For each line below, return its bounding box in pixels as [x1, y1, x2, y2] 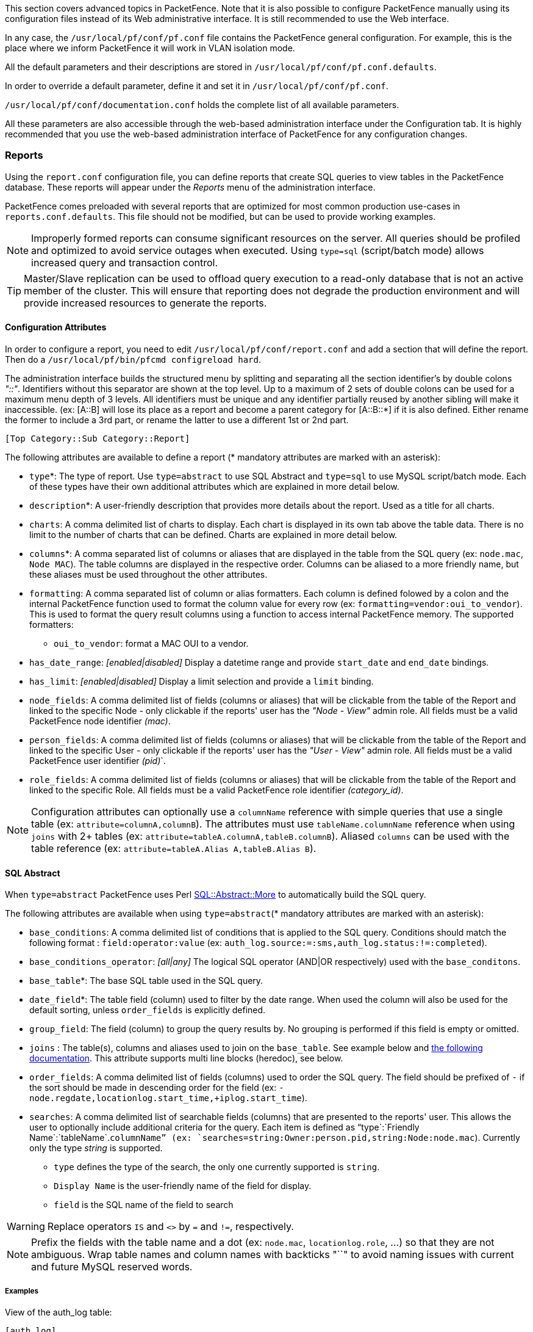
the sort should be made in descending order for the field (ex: [29, 1082, 277, 1093]
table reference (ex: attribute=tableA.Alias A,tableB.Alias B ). [31, 842, 317, 854]
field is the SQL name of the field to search [54, 1199, 234, 1210]
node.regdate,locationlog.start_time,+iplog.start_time [29, 1093, 302, 1104]
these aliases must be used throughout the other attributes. [29, 569, 268, 580]
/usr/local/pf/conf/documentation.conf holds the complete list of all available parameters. [5, 100, 399, 110]
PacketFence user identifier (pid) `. [29, 755, 166, 766]
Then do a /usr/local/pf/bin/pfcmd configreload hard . [5, 354, 262, 365]
